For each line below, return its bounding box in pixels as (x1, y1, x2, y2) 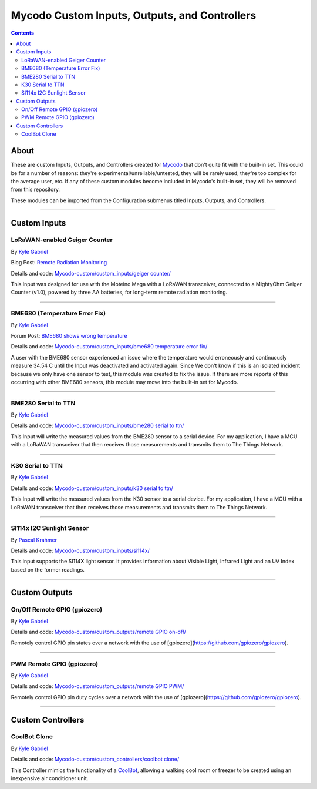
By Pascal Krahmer (11, 536, 57, 543)
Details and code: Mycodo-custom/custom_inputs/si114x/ (11, 547, 150, 555)
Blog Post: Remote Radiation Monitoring (11, 259, 107, 266)
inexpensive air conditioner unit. (11, 775, 89, 782)
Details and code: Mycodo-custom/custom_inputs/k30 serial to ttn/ (11, 485, 173, 492)
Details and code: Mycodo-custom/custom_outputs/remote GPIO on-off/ (11, 629, 186, 636)
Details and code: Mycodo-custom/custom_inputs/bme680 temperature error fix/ (11, 343, 208, 350)
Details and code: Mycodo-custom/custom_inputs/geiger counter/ (11, 270, 171, 277)
